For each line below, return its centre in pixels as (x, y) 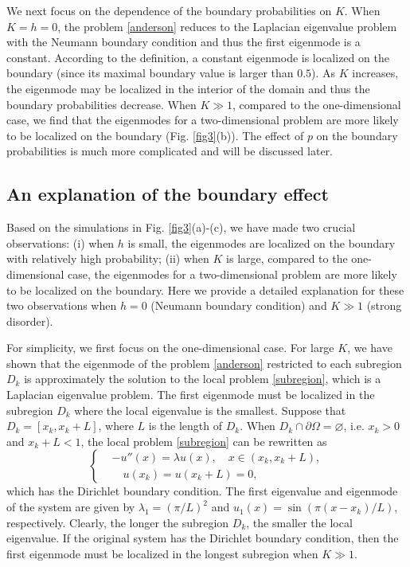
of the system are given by (71, 507)
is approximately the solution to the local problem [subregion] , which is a (203, 379)
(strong (384, 305)
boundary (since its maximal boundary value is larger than (150, 73)
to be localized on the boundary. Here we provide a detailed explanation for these (205, 289)
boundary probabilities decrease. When (102, 104)
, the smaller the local (299, 522)
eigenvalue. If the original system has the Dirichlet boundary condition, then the (203, 538)
